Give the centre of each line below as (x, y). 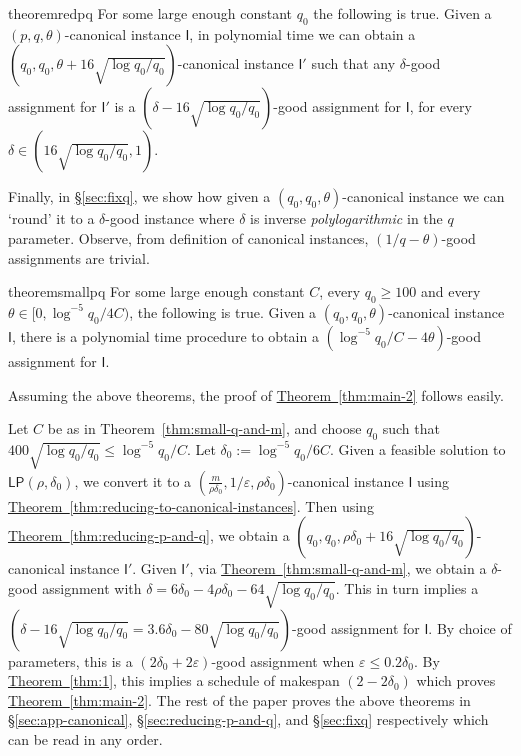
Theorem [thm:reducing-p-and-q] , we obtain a (149, 535)
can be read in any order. (85, 739)
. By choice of (470, 627)
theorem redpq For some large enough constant (150, 13)
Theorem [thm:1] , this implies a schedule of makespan (174, 680)
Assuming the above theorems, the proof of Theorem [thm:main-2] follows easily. (256, 394)
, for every (440, 106)
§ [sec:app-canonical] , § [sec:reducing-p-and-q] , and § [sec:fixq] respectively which (248, 719)
